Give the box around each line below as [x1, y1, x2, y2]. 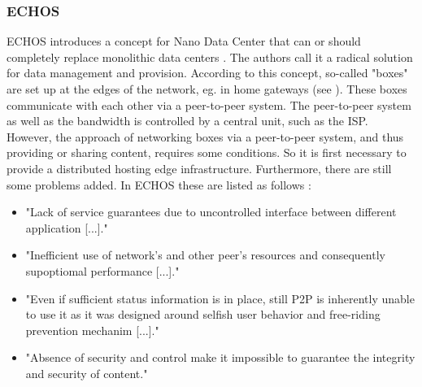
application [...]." [25, 219, 108, 236]
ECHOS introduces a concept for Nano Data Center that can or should [7, 33, 361, 50]
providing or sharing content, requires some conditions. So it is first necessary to [7, 144, 407, 161]
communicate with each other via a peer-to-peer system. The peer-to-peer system [7, 96, 411, 113]
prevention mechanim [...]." [25, 321, 159, 338]
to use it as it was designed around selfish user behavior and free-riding [25, 306, 381, 323]
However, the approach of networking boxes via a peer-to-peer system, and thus [7, 128, 404, 145]
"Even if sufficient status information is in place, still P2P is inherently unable [25, 289, 415, 307]
